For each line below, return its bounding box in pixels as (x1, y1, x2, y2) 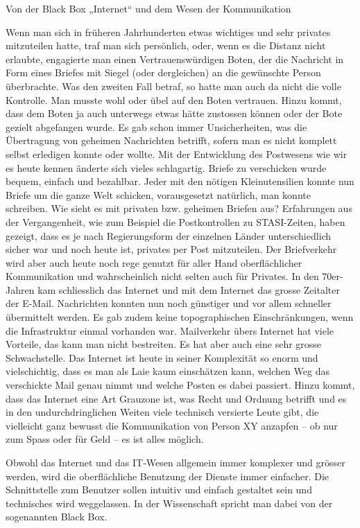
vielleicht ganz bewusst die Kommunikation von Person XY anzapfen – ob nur (6, 418, 338, 432)
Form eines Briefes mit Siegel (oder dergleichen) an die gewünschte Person (6, 65, 321, 80)
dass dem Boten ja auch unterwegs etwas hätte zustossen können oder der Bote (6, 106, 343, 121)
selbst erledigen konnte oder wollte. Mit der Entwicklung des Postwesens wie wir (6, 146, 348, 161)
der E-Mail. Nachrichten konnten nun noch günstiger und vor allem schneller (6, 296, 332, 310)
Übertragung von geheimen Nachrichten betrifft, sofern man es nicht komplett (6, 133, 337, 148)
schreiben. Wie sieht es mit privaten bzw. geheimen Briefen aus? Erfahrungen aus (6, 201, 352, 215)
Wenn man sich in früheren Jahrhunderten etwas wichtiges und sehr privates (6, 24, 331, 39)
